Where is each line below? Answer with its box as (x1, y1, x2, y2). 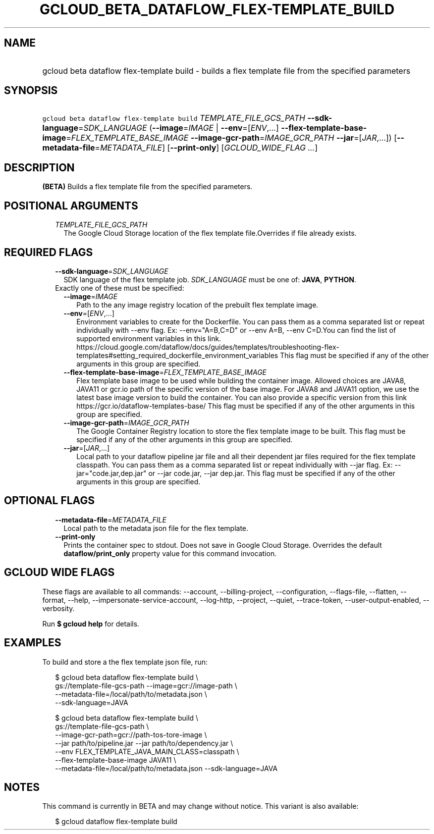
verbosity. (42, 604, 75, 613)
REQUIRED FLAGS (4, 246, 93, 259)
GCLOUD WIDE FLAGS (4, 566, 115, 579)
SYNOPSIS (4, 84, 58, 97)
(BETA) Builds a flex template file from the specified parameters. (42, 182, 253, 191)
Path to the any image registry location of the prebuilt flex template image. (76, 300, 319, 309)
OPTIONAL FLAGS (4, 494, 95, 507)
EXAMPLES (4, 636, 61, 649)
